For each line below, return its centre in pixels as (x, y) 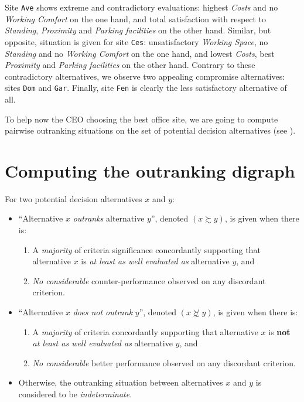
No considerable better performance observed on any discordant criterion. (164, 362)
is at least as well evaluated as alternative (155, 261)
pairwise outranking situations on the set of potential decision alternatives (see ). (150, 130)
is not (279, 331)
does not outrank (103, 312)
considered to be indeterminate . (75, 394)
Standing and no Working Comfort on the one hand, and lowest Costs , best (140, 53)
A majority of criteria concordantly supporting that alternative (145, 331)
